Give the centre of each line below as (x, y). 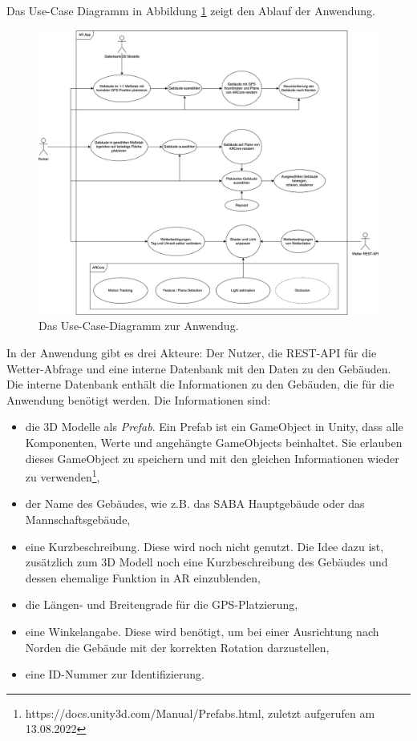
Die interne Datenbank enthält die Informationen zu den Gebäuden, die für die (200, 384)
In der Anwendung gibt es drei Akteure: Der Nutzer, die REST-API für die (192, 353)
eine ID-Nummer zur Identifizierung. (115, 674)
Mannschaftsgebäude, (78, 520)
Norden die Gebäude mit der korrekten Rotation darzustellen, (177, 647)
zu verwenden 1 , (63, 475)
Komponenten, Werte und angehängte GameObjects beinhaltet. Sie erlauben (214, 443)
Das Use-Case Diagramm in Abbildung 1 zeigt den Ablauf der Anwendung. (191, 10)
